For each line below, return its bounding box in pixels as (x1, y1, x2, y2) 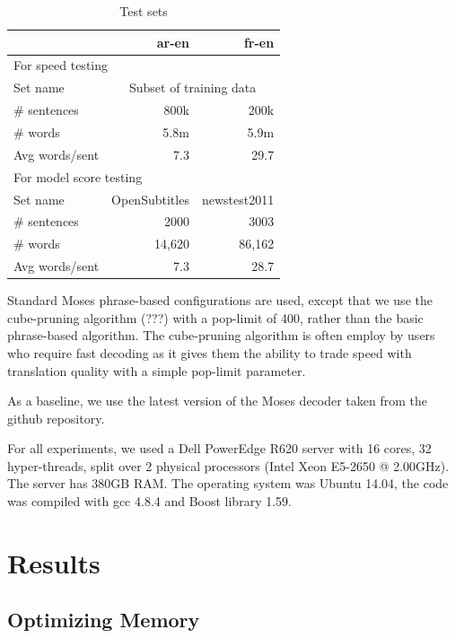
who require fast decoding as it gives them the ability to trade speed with (7, 343, 412, 362)
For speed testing (13, 56, 108, 74)
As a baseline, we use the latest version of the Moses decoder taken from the (7, 391, 428, 410)
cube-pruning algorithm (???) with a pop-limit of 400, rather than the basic (7, 308, 424, 327)
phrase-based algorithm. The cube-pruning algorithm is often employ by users (7, 326, 435, 345)
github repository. (7, 408, 105, 427)
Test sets (119, 2, 168, 20)
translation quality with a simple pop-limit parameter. (7, 361, 306, 380)
